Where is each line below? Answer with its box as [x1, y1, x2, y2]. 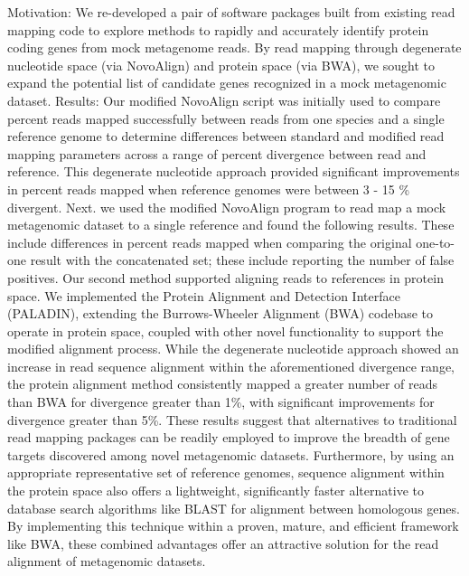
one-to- [416, 232, 455, 251]
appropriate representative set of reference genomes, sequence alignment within [7, 463, 445, 482]
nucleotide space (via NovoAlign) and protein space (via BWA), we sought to [7, 55, 435, 74]
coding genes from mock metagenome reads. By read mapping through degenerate [7, 38, 462, 57]
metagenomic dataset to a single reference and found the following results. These [7, 215, 455, 234]
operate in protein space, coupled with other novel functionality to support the [7, 321, 444, 340]
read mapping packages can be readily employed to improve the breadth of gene [7, 428, 450, 447]
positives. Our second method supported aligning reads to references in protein [7, 268, 444, 287]
